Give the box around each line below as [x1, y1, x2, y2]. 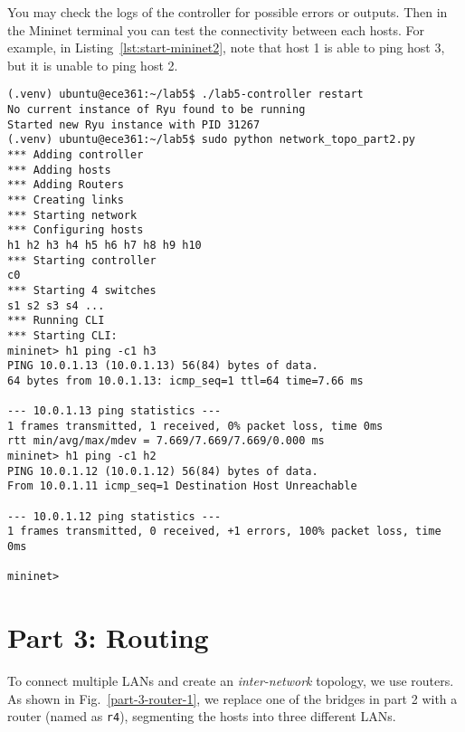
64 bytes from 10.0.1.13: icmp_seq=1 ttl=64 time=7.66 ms [7, 374, 364, 387]
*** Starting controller [7, 253, 157, 267]
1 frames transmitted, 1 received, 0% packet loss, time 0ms [7, 419, 384, 433]
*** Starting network [7, 208, 138, 222]
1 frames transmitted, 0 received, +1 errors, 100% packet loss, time [7, 525, 441, 538]
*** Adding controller [7, 148, 144, 161]
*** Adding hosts [7, 163, 111, 176]
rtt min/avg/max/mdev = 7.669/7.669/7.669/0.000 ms [7, 434, 325, 448]
